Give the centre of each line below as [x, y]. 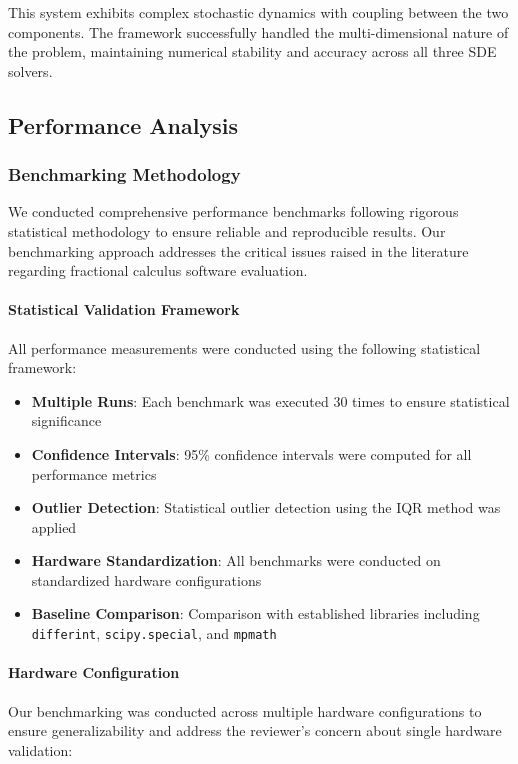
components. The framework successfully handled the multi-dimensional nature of [258, 31]
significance [66, 420]
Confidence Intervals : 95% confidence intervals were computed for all [251, 453]
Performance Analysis [123, 124]
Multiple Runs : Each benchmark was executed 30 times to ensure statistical [270, 400]
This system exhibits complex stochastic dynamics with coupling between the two [258, 12]
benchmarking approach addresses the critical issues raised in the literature [238, 250]
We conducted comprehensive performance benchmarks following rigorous [233, 211]
